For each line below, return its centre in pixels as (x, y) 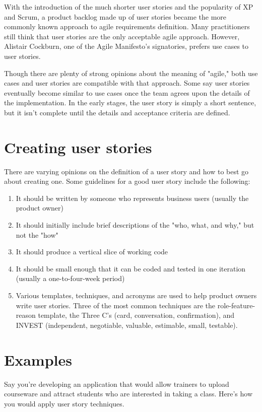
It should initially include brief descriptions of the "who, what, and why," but (135, 225)
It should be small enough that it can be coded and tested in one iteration (131, 268)
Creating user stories (78, 147)
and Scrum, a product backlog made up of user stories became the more (115, 16)
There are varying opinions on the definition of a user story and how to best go (126, 171)
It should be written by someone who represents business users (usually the (132, 198)
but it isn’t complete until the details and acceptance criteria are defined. (117, 112)
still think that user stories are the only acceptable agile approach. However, (122, 36)
